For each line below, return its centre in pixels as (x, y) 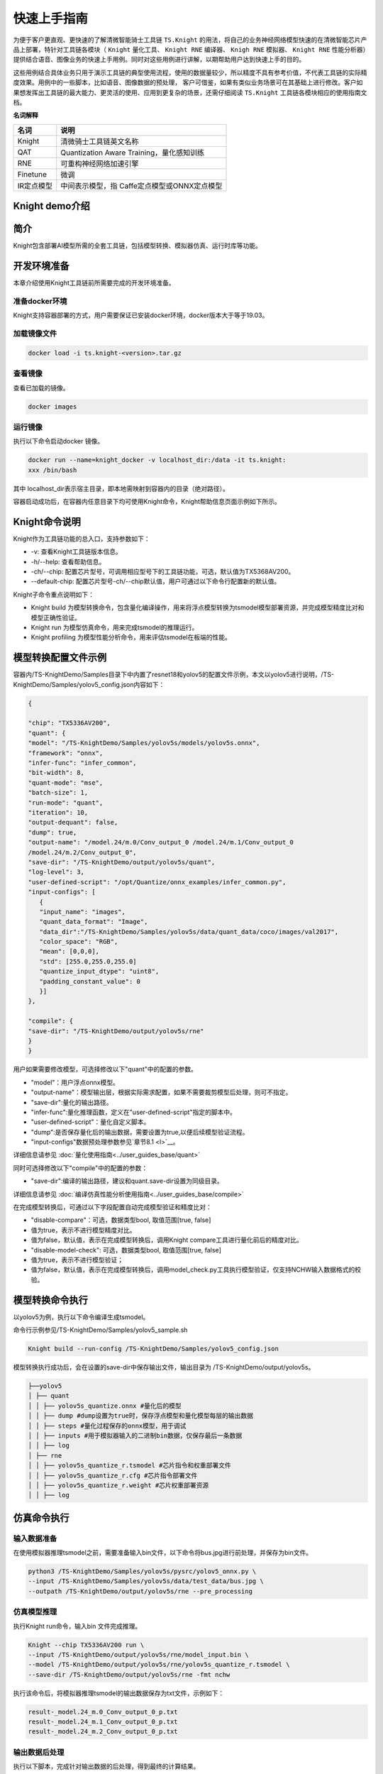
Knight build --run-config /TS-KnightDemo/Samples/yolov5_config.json (154, 1349)
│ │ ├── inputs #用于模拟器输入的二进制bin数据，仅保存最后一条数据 (135, 1436)
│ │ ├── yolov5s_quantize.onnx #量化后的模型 (105, 1406)
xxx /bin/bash (52, 470)
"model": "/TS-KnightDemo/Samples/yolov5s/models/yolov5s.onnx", (144, 743)
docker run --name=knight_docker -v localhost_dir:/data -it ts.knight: (157, 460)
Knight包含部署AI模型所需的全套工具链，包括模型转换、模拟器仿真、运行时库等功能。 (137, 246)
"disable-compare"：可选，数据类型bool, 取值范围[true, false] (121, 1220)
